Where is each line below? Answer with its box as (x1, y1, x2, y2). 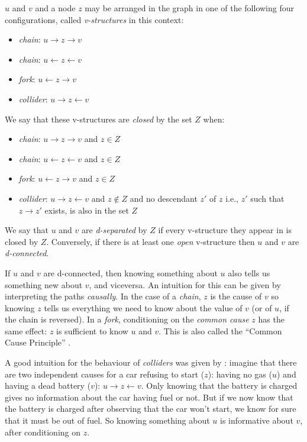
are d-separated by (82, 224, 147, 236)
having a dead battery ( (5, 379, 91, 392)
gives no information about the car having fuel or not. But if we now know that (5, 391, 293, 403)
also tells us (228, 266, 270, 279)
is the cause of (210, 290, 262, 302)
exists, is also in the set (44, 204, 129, 216)
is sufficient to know (56, 324, 128, 337)
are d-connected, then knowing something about (43, 266, 218, 279)
